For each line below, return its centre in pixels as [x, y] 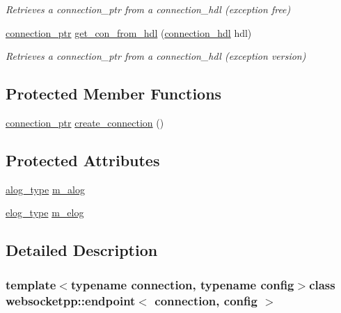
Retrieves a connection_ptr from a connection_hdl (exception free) [148, 9]
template [31, 284]
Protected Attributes [83, 160]
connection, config [206, 300]
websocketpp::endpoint [71, 300]
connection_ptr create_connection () [85, 122]
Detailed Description [82, 250]
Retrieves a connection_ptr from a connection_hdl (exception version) [156, 56]
